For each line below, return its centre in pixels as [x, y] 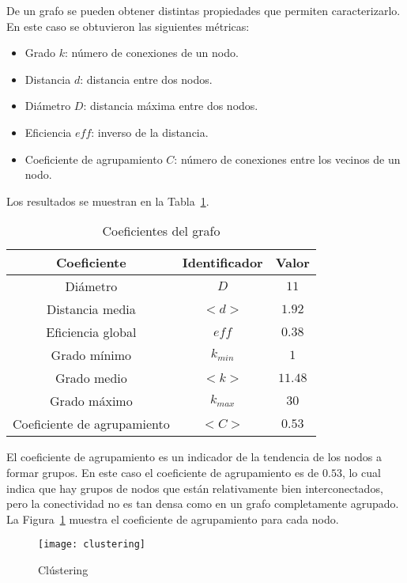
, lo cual [361, 472]
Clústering [63, 569]
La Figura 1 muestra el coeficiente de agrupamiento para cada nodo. [173, 519]
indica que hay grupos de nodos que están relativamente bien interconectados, [195, 488]
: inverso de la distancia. [150, 132]
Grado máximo [91, 401]
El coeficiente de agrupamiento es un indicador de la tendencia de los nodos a [194, 457]
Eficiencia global [91, 332]
